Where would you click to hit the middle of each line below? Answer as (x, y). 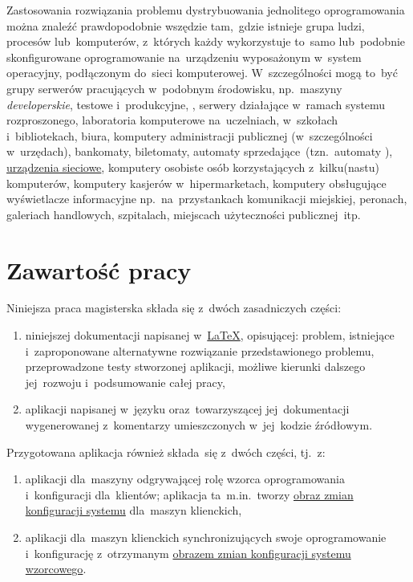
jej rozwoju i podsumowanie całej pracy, (125, 382)
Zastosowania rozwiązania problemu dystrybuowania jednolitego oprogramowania (206, 10)
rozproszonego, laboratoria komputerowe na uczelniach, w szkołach (172, 120)
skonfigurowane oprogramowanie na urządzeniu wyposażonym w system (184, 57)
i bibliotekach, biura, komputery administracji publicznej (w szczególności (190, 135)
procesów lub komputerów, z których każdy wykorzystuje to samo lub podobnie (206, 41)
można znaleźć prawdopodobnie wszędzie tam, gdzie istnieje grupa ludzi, (186, 25)
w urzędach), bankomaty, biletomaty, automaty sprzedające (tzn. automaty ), (200, 151)
